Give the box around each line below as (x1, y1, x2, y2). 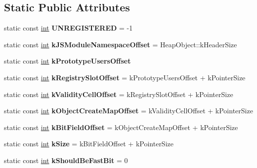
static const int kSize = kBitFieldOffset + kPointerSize (4, 138, 173, 149)
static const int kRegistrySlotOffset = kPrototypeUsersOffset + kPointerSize (4, 72, 246, 82)
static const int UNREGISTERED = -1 (4, 23, 133, 33)
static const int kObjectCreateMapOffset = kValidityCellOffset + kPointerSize (4, 105, 253, 116)
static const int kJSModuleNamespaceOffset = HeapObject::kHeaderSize (4, 39, 237, 49)
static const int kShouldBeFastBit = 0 (4, 155, 128, 165)
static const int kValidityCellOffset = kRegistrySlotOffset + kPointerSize (4, 89, 233, 99)
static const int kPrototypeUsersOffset (4, 56, 131, 66)
